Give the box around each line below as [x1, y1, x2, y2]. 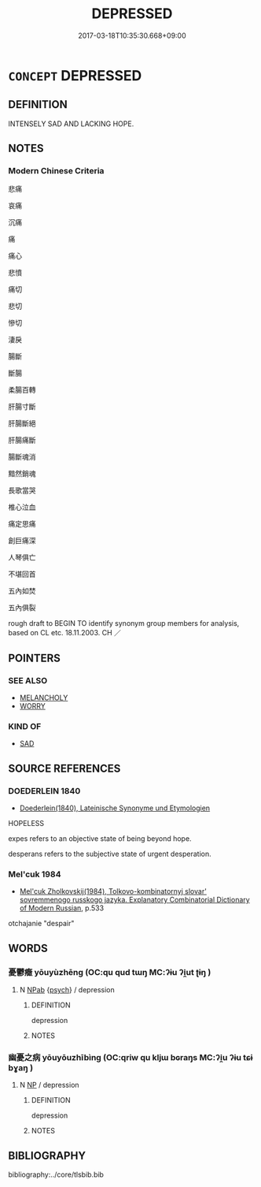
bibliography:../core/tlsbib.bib [8, 1170, 105, 1179]
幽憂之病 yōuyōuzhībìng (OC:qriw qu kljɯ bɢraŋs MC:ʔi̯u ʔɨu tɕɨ [8, 1052, 253, 1063]
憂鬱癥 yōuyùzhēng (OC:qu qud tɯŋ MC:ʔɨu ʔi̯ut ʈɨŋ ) [8, 966, 211, 977]
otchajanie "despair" [8, 919, 75, 928]
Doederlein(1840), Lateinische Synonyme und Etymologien [19, 803, 211, 813]
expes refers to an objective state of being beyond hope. [8, 834, 192, 843]
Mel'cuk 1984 [8, 869, 61, 880]
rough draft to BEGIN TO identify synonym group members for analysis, [8, 619, 240, 628]
